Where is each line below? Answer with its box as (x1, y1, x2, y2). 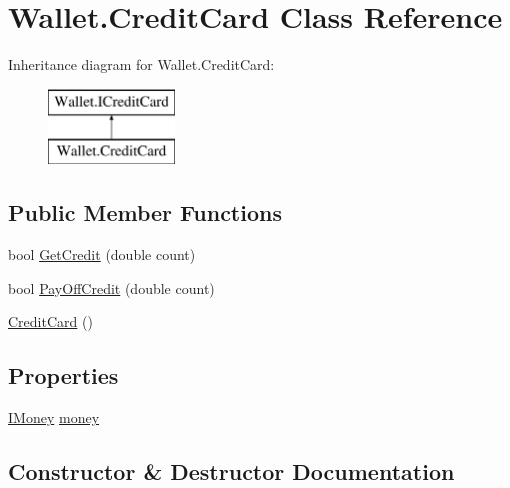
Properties (8, 360, 119, 391)
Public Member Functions (8, 197, 282, 228)
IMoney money (8, 407, 100, 428)
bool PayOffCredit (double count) (8, 277, 215, 298)
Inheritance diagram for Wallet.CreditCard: (8, 54, 275, 75)
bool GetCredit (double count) (8, 244, 196, 265)
